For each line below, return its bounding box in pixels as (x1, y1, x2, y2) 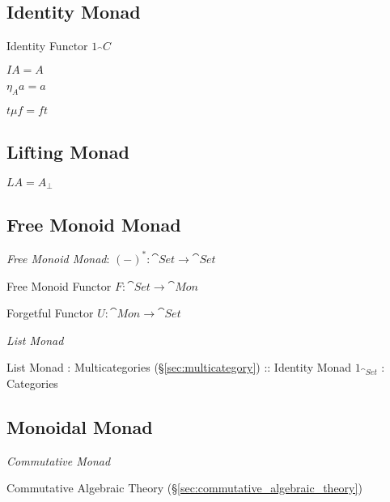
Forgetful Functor (6, 304, 94, 321)
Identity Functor (6, 37, 88, 54)
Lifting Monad (6, 138, 129, 164)
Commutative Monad (6, 452, 111, 469)
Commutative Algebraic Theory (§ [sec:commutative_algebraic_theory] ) (6, 479, 362, 496)
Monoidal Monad (6, 414, 153, 439)
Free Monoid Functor (6, 277, 112, 294)
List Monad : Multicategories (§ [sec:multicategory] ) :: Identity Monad (6, 359, 352, 376)
